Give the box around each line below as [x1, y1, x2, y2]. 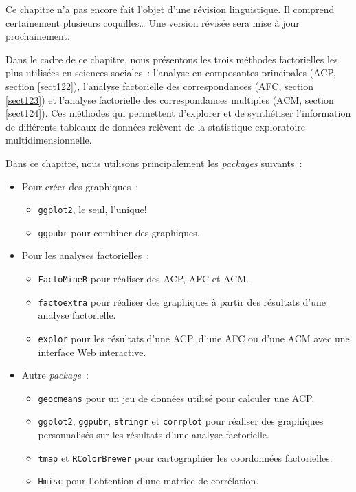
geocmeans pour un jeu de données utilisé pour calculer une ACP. [38, 390, 315, 405]
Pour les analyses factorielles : [21, 248, 150, 262]
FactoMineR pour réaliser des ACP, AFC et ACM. [38, 271, 249, 286]
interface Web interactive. [38, 344, 146, 359]
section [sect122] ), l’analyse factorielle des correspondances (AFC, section [5, 78, 314, 93]
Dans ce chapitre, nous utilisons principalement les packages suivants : [5, 155, 302, 170]
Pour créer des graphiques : [21, 179, 139, 193]
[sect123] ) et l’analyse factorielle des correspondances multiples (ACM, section [5, 92, 334, 107]
